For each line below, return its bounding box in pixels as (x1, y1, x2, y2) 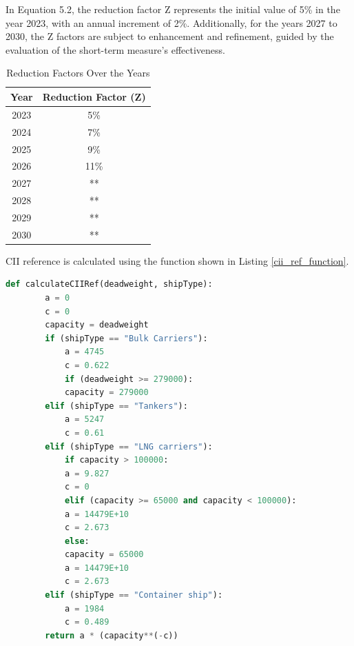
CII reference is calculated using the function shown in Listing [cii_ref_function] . (6, 253, 349, 268)
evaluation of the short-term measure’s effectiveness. (6, 42, 225, 57)
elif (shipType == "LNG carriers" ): (45, 441, 213, 452)
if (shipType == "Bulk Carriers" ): (45, 333, 208, 343)
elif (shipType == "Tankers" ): (45, 401, 188, 411)
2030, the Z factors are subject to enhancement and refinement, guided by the (6, 29, 334, 43)
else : (64, 536, 90, 546)
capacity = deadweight (45, 320, 149, 330)
